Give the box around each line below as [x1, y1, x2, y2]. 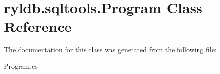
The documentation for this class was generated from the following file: [4, 44, 217, 55]
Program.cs [4, 60, 38, 71]
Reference [4, 16, 72, 36]
